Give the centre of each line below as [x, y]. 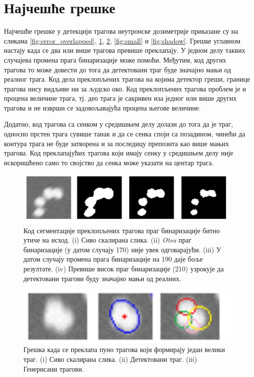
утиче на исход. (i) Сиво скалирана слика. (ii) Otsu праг [107, 240]
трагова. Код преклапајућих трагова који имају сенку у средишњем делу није [119, 153]
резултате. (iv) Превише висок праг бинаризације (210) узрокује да [124, 268]
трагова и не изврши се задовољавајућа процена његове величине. [102, 107]
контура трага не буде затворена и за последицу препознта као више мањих [116, 143]
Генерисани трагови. [54, 368]
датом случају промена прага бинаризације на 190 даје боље [113, 259]
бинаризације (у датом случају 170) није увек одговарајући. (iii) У [122, 249]
